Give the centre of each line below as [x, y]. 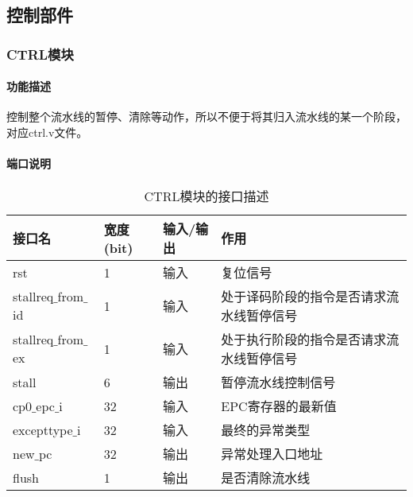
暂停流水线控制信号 [278, 382]
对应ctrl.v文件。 [47, 132]
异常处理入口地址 [272, 454]
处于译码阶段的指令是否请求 [304, 297]
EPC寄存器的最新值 [279, 406]
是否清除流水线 [266, 478]
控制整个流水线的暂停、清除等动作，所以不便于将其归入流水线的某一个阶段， [206, 116]
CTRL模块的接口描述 [206, 196]
